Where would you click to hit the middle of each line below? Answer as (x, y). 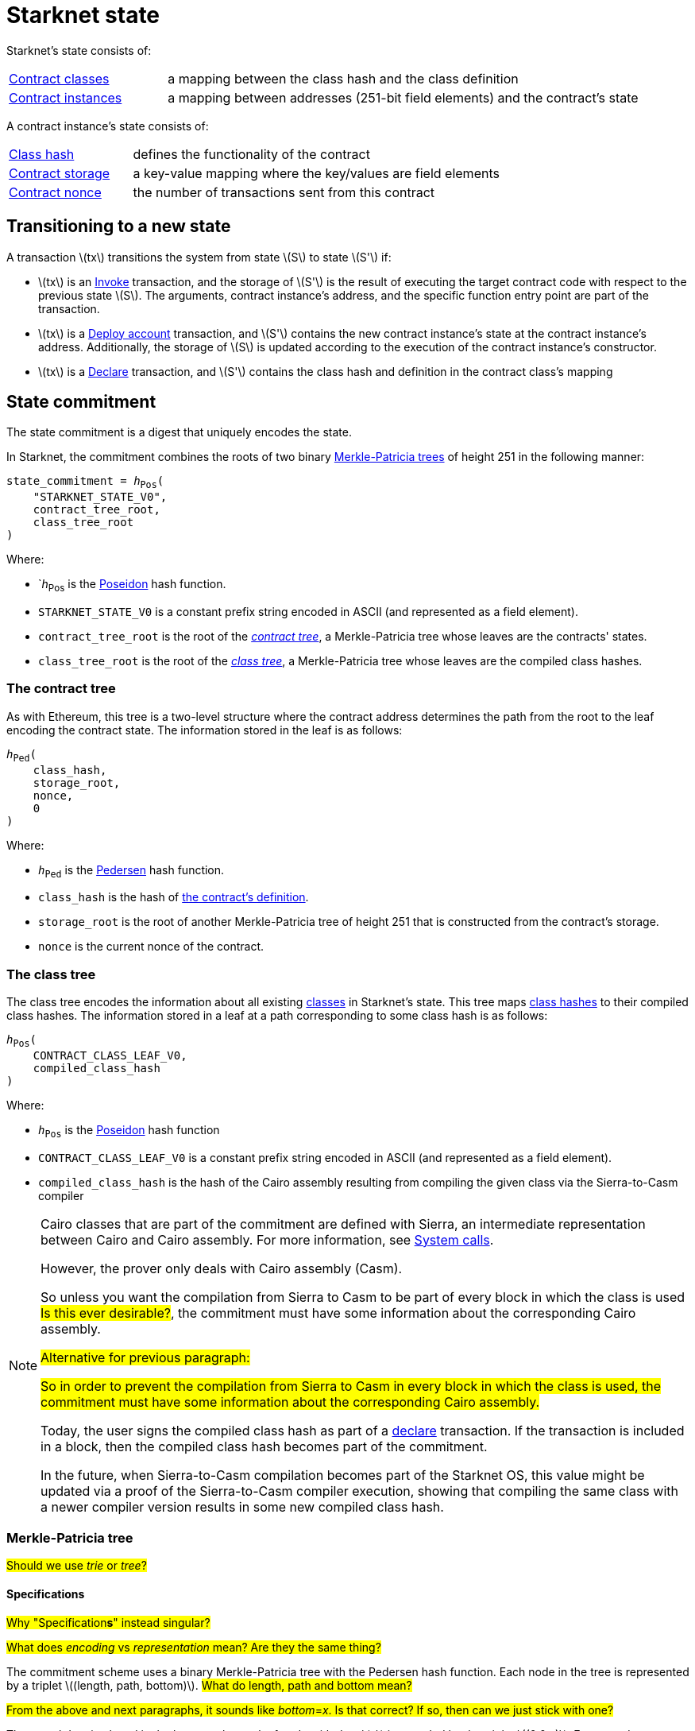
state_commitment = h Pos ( (85, 483)
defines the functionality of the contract (251, 154)
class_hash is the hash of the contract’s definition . (174, 897)
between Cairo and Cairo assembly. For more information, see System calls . (267, 1239)
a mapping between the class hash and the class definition (343, 78)
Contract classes (59, 78)
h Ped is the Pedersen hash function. (131, 871)
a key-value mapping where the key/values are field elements (316, 173)
